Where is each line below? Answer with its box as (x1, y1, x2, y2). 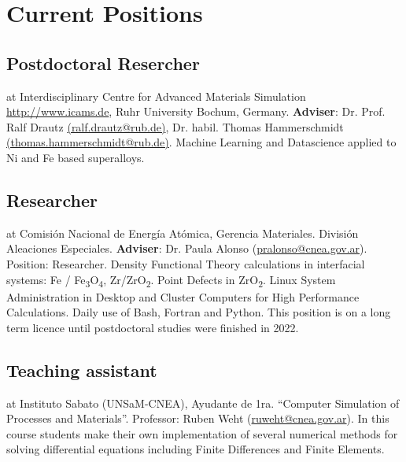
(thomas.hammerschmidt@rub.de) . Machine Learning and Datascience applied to (6, 134, 397, 150)
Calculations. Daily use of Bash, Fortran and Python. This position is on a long (6, 304, 391, 320)
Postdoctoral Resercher (6, 50, 200, 75)
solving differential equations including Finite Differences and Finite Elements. (6, 441, 385, 457)
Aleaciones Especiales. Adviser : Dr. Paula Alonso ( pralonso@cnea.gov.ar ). (6, 240, 367, 257)
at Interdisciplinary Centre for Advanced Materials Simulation (6, 87, 306, 104)
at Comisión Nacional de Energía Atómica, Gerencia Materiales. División (6, 224, 359, 241)
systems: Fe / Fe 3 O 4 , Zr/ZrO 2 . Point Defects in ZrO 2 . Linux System (6, 271, 336, 290)
